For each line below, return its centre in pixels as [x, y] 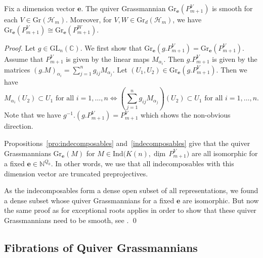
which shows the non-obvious [186, 115]
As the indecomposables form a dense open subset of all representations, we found [131, 190]
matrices [17, 69]
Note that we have [33, 115]
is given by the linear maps [108, 59]
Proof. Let [20, 47]
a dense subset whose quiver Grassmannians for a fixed [89, 200]
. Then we [232, 69]
